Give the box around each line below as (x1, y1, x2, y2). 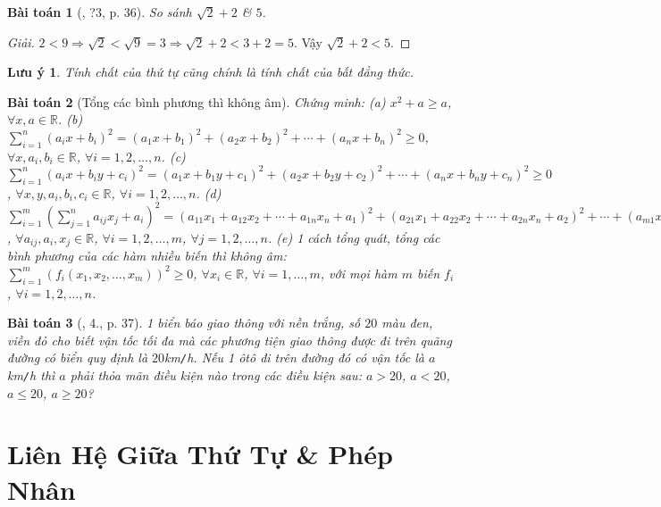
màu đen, (381, 313, 433, 332)
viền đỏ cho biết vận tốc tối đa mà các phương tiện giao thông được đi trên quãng (7, 330, 452, 349)
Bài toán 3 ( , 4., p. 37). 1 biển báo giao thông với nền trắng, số (7, 313, 361, 332)
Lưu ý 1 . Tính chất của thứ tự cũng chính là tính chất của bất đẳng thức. (7, 62, 414, 81)
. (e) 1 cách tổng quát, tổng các (267, 228, 440, 246)
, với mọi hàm (320, 263, 397, 282)
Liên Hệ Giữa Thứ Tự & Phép (7, 436, 393, 472)
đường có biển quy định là (7, 348, 148, 367)
